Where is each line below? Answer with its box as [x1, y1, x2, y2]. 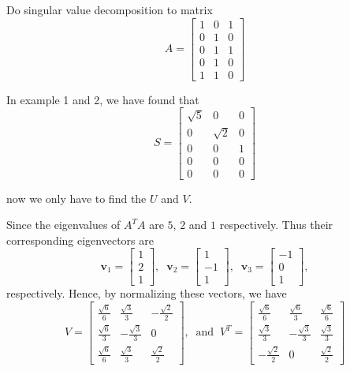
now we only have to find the [6, 189, 147, 206]
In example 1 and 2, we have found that [6, 91, 199, 107]
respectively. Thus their [219, 216, 333, 233]
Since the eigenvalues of [6, 216, 121, 233]
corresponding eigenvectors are [6, 231, 154, 248]
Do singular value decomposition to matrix [6, 2, 213, 17]
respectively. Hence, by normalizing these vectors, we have [6, 285, 287, 302]
